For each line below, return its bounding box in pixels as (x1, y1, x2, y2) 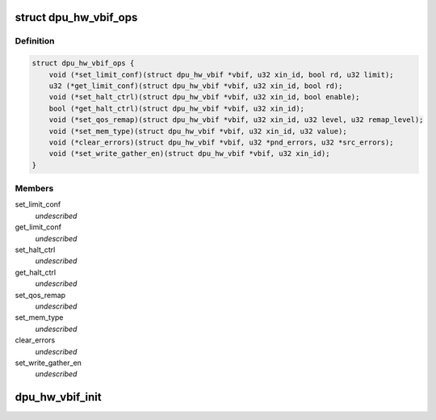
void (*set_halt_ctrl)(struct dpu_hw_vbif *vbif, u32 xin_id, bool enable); (48, 93, 360, 102)
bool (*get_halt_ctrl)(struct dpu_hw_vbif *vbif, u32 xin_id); (48, 103, 305, 113)
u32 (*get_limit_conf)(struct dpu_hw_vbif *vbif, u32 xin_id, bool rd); (48, 81, 343, 90)
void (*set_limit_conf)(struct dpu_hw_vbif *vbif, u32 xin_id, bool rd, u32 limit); (48, 69, 395, 79)
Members (15, 183, 54, 194)
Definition (15, 36, 55, 47)
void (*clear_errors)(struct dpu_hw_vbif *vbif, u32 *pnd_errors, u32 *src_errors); (48, 137, 395, 147)
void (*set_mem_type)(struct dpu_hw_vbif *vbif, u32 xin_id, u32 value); (48, 126, 347, 136)
